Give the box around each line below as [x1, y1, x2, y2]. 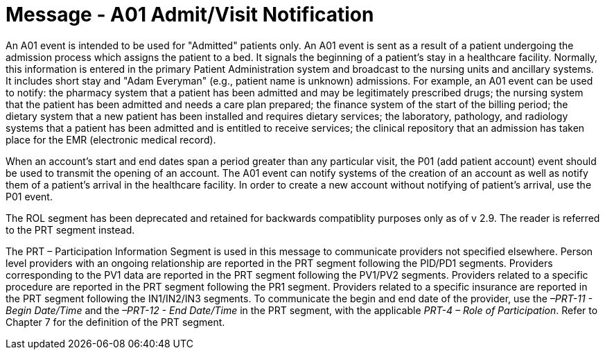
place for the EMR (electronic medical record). [6, 133, 216, 146]
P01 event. [6, 190, 53, 202]
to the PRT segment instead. [6, 223, 135, 236]
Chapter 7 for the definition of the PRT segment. [6, 315, 225, 328]
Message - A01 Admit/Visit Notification [6, 3, 374, 26]
